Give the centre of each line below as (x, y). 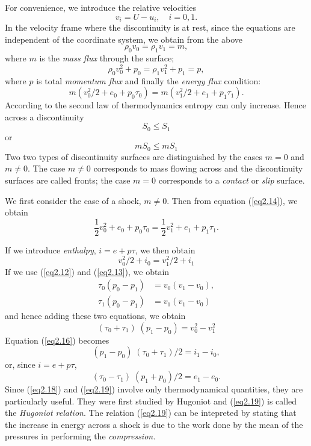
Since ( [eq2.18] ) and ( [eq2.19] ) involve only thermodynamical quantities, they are (154, 389)
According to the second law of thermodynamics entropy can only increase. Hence (155, 105)
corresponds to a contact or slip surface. (232, 180)
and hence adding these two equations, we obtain (95, 316)
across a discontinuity (45, 116)
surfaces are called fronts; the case (68, 180)
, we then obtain (165, 249)
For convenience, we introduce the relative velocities (101, 7)
